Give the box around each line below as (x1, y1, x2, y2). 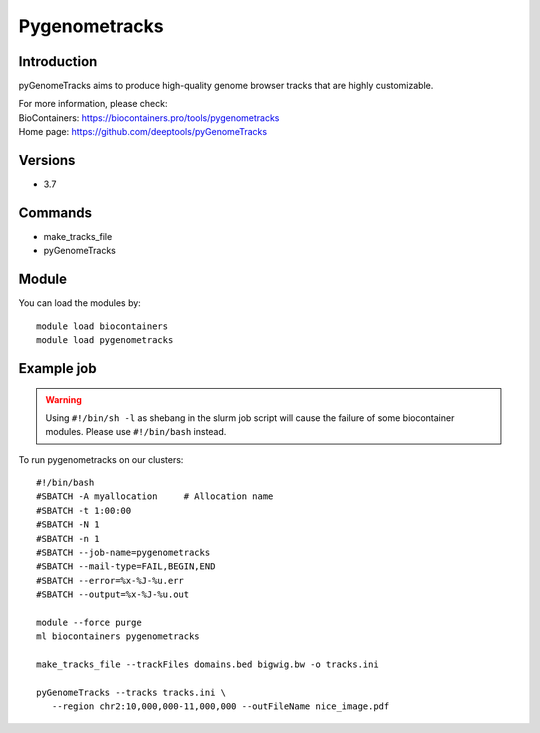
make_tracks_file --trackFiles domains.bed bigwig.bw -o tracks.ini (36, 659, 379, 670)
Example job (18, 360, 97, 377)
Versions (18, 152, 76, 169)
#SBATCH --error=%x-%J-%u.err (36, 575, 185, 586)
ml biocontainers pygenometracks (36, 631, 200, 642)
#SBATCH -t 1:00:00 (36, 505, 132, 516)
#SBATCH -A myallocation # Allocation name (36, 491, 274, 502)
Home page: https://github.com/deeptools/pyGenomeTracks (18, 126, 268, 138)
